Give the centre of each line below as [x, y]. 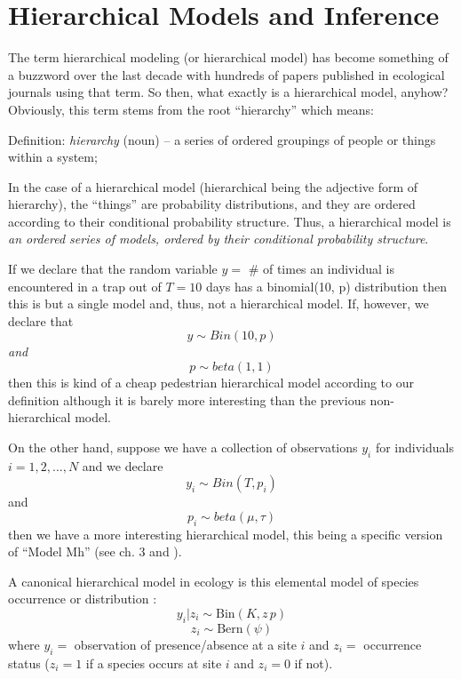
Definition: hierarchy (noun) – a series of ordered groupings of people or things [222, 139]
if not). [314, 663]
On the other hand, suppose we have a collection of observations [183, 447]
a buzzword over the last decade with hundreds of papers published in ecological [227, 74]
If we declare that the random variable [113, 269]
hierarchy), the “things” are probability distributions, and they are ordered [212, 204]
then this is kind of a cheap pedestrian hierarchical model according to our [211, 383]
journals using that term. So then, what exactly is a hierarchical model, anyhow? [228, 92]
